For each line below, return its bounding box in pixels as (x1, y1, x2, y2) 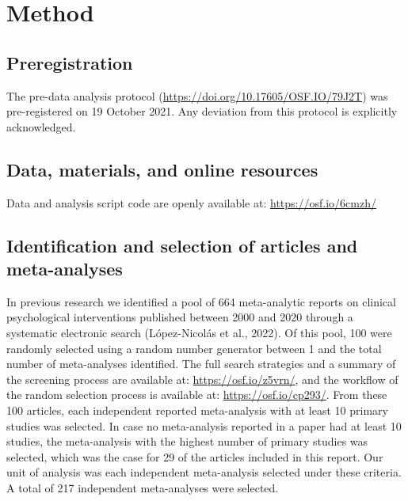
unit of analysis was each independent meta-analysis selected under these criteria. (6, 464, 402, 480)
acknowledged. (6, 118, 76, 135)
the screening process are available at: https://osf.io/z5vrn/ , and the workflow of (6, 370, 398, 387)
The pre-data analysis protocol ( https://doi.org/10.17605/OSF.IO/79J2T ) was (6, 87, 388, 104)
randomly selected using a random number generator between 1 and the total (6, 340, 382, 356)
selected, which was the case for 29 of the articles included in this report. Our (6, 448, 383, 465)
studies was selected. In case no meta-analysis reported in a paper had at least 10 (6, 417, 402, 434)
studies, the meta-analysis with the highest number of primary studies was (6, 433, 368, 450)
